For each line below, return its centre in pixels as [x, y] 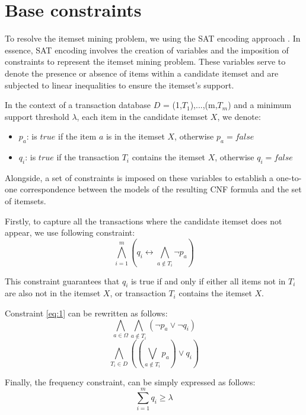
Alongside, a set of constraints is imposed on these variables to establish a [139, 177]
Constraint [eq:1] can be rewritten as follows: [86, 313]
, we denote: [239, 116]
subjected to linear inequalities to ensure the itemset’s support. [119, 85]
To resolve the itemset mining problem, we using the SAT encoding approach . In [153, 38]
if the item [77, 136]
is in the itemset [135, 136]
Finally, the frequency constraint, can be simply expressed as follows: [130, 381]
